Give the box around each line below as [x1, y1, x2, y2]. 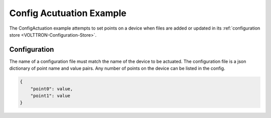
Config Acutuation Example [9, 8, 126, 19]
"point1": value [30, 93, 70, 98]
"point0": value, [30, 86, 73, 91]
